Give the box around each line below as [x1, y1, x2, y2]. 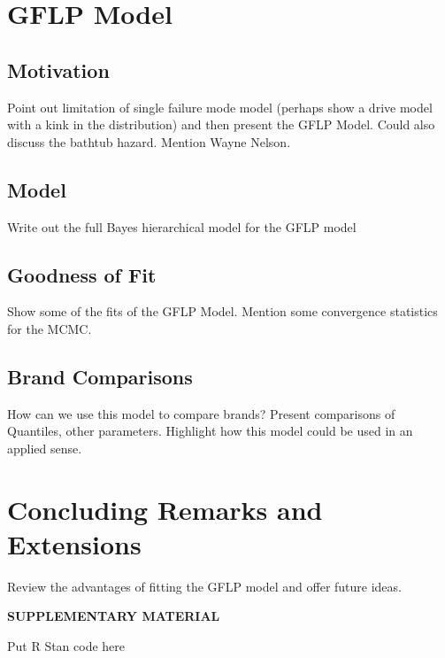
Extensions [7, 525, 142, 561]
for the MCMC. [7, 319, 92, 337]
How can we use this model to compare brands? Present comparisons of [7, 404, 395, 422]
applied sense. [7, 438, 82, 457]
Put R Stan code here [7, 637, 126, 655]
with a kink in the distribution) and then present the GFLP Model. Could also [7, 115, 435, 134]
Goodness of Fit [7, 260, 157, 288]
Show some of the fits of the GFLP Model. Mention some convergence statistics [7, 302, 438, 321]
